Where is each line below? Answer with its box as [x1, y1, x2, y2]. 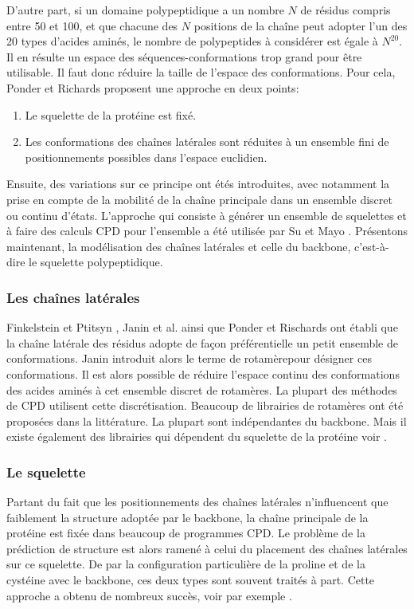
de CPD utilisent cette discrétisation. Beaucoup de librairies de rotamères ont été [6, 397, 404, 414]
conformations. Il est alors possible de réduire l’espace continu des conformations [6, 365, 400, 382]
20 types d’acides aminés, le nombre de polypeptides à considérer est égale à [6, 33, 378, 49]
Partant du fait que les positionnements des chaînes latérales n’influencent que [6, 493, 389, 510]
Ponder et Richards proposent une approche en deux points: [6, 79, 299, 96]
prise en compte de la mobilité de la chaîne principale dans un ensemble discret [6, 191, 393, 207]
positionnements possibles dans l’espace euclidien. [25, 148, 268, 165]
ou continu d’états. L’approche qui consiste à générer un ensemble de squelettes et [6, 206, 407, 223]
